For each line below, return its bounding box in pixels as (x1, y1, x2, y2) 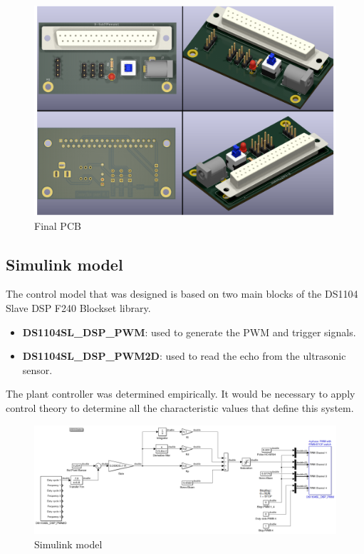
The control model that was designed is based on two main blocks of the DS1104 (6, 286, 358, 301)
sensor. (22, 362, 53, 377)
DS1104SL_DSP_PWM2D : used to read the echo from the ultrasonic (22, 348, 346, 363)
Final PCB (34, 218, 81, 233)
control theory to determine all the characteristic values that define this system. (6, 400, 354, 415)
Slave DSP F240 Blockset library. (6, 300, 151, 315)
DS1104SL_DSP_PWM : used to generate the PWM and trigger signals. (22, 324, 356, 339)
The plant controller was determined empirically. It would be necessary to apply (6, 386, 355, 401)
